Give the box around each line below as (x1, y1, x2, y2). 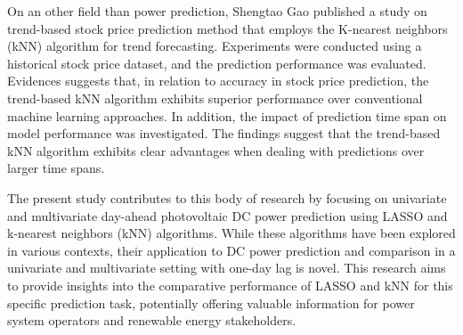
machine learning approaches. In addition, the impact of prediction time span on (7, 106, 447, 125)
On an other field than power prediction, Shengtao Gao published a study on (7, 2, 427, 20)
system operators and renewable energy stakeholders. (7, 311, 296, 330)
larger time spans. (7, 159, 105, 177)
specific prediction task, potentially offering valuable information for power (7, 293, 415, 312)
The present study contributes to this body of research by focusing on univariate (7, 188, 447, 207)
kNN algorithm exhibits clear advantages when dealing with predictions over (7, 141, 425, 159)
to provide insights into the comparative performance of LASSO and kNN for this (7, 275, 453, 294)
